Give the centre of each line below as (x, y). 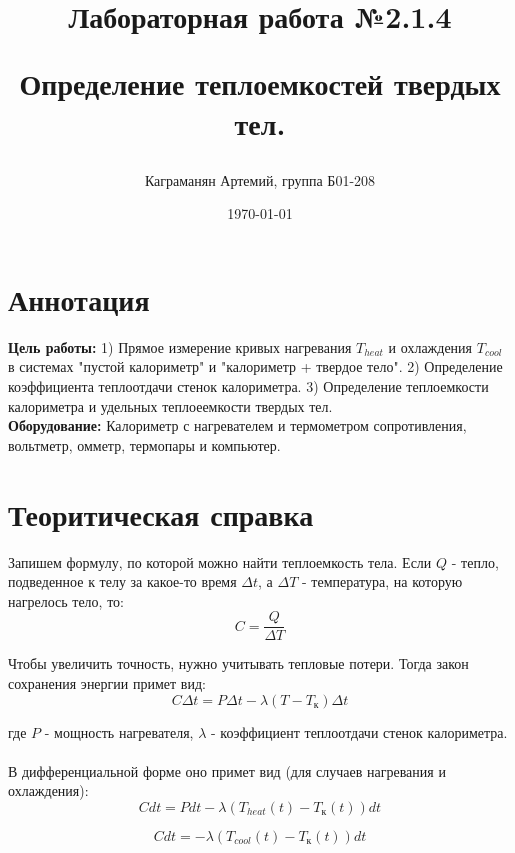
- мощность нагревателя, (119, 731)
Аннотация (79, 298)
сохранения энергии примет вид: (107, 683)
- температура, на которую (382, 581)
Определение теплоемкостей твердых (260, 83)
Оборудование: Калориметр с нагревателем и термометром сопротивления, (237, 425)
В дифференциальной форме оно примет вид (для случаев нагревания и (227, 770)
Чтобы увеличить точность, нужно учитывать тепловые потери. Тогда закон (238, 663)
